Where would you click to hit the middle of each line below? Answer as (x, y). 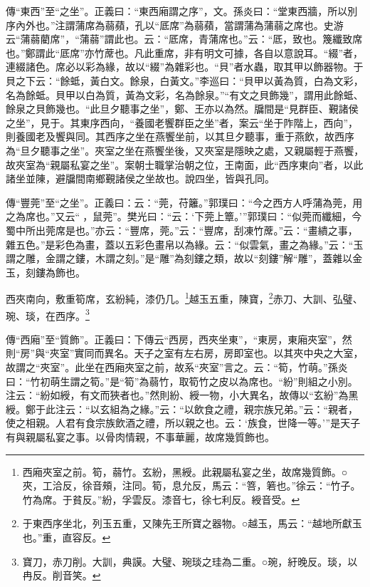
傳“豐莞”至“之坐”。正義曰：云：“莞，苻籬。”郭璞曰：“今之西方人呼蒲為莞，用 (184, 202)
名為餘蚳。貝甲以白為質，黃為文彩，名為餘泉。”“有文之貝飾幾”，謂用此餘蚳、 (185, 94)
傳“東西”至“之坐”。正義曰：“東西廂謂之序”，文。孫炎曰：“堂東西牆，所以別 (182, 11)
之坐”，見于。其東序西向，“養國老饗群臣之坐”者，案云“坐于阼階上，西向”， (182, 122)
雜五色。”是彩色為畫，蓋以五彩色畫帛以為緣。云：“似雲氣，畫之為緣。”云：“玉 (185, 244)
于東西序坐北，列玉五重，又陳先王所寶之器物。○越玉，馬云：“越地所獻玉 (192, 523)
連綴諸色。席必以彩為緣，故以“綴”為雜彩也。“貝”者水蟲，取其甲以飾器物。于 (185, 67)
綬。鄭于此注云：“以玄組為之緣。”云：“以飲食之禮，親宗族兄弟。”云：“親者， (182, 409)
